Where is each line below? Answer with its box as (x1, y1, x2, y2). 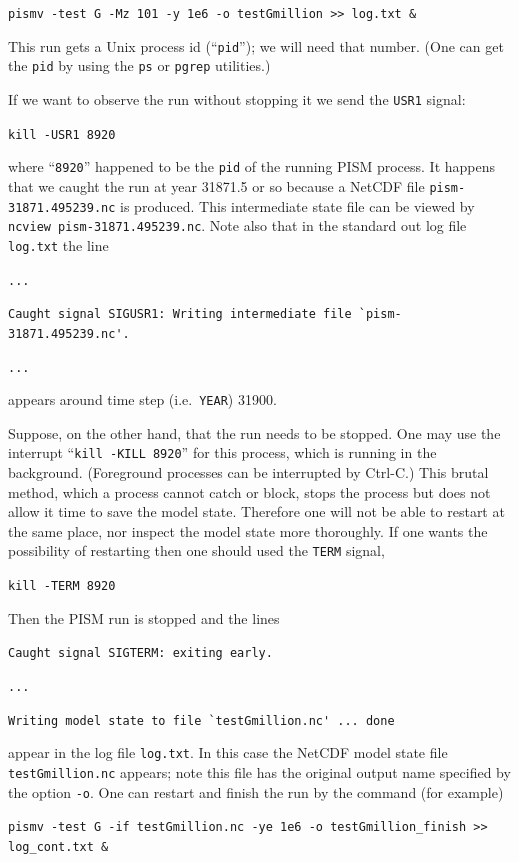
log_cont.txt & (8, 839, 109, 854)
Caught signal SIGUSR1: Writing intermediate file (8, 307, 352, 322)
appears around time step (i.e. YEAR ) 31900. (8, 389, 277, 410)
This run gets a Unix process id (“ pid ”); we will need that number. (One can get (8, 35, 504, 56)
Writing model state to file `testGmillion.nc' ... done (8, 713, 395, 728)
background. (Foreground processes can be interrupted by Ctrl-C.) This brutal (8, 462, 489, 483)
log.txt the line (8, 234, 109, 255)
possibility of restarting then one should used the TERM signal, (8, 540, 385, 561)
